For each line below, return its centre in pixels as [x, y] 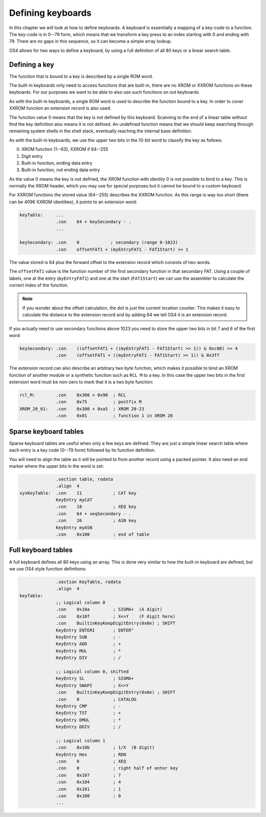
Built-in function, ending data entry [57, 163]
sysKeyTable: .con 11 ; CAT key [78, 493]
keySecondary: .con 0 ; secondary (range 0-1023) [99, 242]
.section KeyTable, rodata [88, 582]
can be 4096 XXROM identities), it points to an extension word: [73, 202]
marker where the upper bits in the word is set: [57, 466]
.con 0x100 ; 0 [88, 796]
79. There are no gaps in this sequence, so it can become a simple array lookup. [90, 41]
